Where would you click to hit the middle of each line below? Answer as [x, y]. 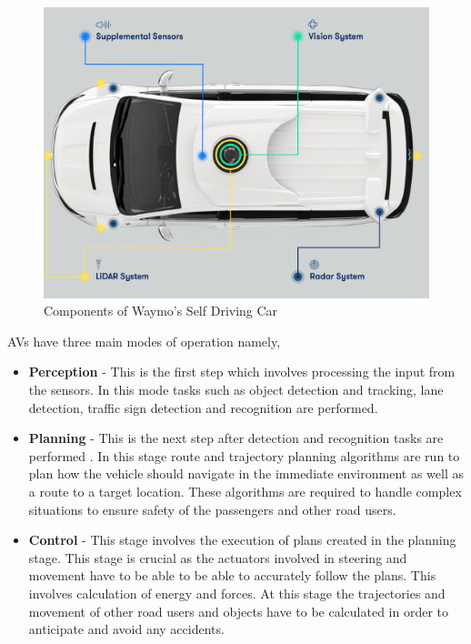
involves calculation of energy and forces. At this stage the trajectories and [237, 593]
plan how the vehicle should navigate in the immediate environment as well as [246, 473]
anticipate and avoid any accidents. [126, 629]
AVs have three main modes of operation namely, [144, 341]
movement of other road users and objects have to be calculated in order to [239, 611]
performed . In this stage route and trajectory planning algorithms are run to [244, 455]
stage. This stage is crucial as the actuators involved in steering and [218, 557]
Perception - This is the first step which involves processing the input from [242, 372]
